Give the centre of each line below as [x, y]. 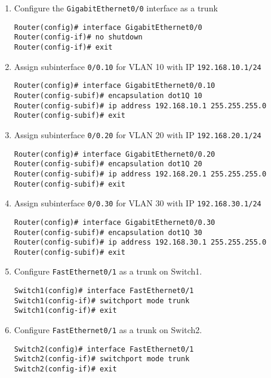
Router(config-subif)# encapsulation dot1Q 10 [108, 95]
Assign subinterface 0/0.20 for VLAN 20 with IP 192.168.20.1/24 [138, 134]
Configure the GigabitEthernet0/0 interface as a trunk [116, 8]
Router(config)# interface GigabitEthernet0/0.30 [115, 222]
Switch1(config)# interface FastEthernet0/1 [104, 291]
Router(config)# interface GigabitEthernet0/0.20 [115, 154]
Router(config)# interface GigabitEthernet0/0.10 [115, 86]
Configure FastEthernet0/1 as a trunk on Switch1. [108, 271]
